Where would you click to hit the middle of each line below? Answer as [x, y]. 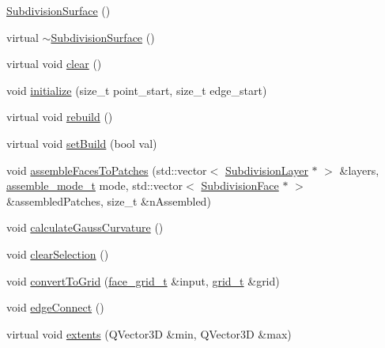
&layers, [359, 170]
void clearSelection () [58, 253]
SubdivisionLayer [266, 170]
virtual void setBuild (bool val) [82, 143]
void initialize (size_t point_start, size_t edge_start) [137, 90]
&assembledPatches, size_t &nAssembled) [109, 200]
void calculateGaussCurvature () [85, 227]
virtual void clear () [54, 64]
